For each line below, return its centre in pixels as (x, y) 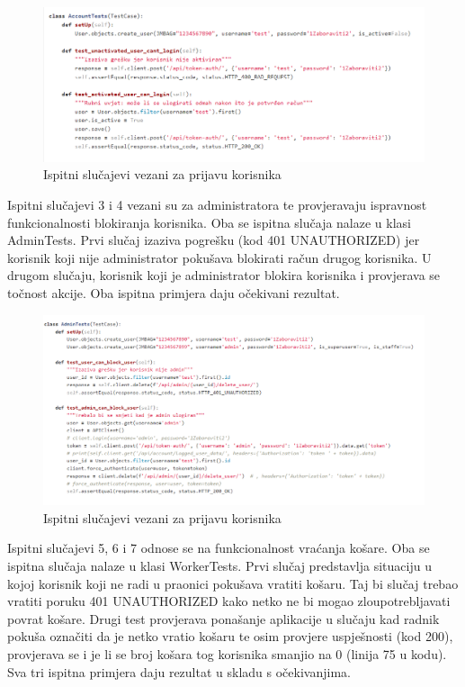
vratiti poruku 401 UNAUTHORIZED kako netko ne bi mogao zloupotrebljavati (229, 601)
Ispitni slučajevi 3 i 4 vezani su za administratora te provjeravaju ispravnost (217, 205)
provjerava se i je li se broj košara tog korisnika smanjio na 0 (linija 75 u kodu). (227, 653)
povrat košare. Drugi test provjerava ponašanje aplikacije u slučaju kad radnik (224, 618)
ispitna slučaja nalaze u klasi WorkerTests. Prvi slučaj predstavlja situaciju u (219, 565)
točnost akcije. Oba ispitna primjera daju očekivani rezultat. (174, 292)
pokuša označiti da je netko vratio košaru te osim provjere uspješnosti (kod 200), (230, 636)
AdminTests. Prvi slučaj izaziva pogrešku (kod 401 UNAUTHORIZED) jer (214, 240)
